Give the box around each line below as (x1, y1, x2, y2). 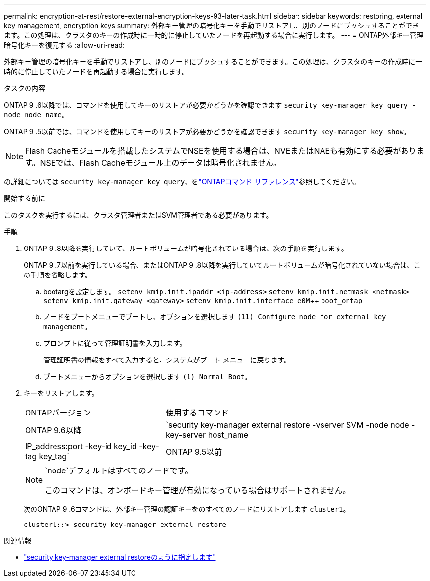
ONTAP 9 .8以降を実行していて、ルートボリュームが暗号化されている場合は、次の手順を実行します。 (24, 244, 348, 252)
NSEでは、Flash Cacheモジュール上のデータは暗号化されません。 (40, 158, 282, 167)
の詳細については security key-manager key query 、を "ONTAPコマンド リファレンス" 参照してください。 (4, 177, 360, 186)
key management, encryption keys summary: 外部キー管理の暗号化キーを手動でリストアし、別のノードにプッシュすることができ (4, 21, 420, 29)
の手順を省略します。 (24, 271, 92, 279)
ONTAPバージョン (25, 408, 91, 417)
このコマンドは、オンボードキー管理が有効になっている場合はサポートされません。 (45, 485, 350, 495)
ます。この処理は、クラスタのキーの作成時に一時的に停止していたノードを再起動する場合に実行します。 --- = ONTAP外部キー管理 (4, 31, 424, 39)
